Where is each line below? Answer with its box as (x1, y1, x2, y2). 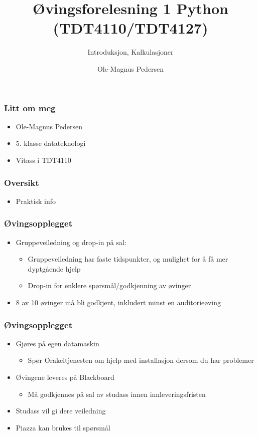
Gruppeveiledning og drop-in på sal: (16, 237, 126, 247)
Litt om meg (4, 101, 56, 114)
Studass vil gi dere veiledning (16, 405, 106, 416)
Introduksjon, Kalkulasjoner (87, 47, 174, 57)
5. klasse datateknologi (16, 138, 86, 148)
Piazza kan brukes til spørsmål (16, 422, 110, 432)
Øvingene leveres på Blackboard (16, 371, 114, 382)
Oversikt (4, 176, 39, 188)
